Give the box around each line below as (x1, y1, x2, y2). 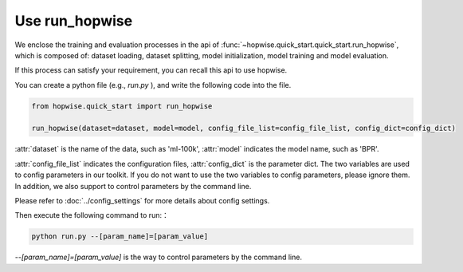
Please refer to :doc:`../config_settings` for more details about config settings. (14, 196, 270, 206)
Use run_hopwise (14, 12, 133, 30)
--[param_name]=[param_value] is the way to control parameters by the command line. (14, 252, 303, 262)
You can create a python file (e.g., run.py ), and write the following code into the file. (14, 80, 292, 89)
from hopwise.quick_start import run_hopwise (31, 101, 213, 111)
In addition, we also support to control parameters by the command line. (14, 181, 252, 191)
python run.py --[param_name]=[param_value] (31, 232, 209, 241)
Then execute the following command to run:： (14, 211, 169, 220)
